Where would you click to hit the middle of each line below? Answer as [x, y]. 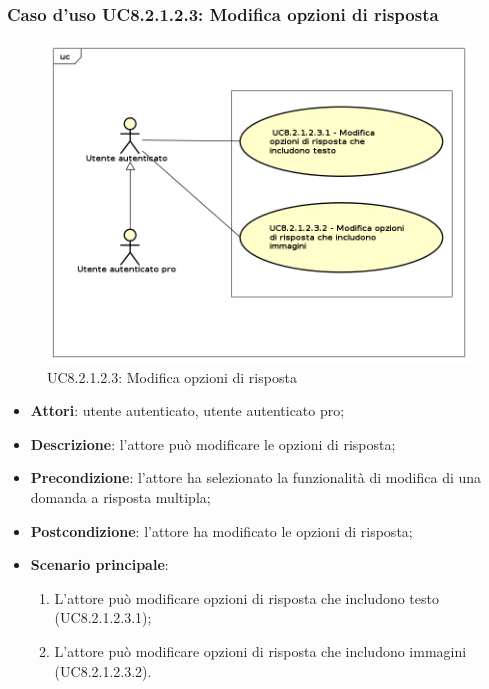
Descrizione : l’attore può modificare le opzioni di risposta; [213, 443]
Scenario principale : [99, 564]
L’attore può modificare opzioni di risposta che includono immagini [260, 651]
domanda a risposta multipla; [120, 497]
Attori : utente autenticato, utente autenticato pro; [187, 410]
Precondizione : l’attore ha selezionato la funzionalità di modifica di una [256, 477]
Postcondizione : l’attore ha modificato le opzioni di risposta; [221, 530]
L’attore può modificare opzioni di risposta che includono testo [246, 597]
